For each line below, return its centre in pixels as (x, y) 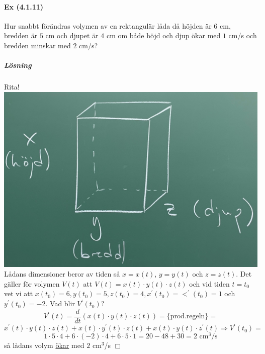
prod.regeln (188, 317)
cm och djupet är (72, 35)
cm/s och (243, 35)
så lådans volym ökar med (44, 345)
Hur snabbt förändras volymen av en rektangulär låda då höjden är (108, 25)
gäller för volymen (32, 283)
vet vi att (19, 293)
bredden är (21, 35)
